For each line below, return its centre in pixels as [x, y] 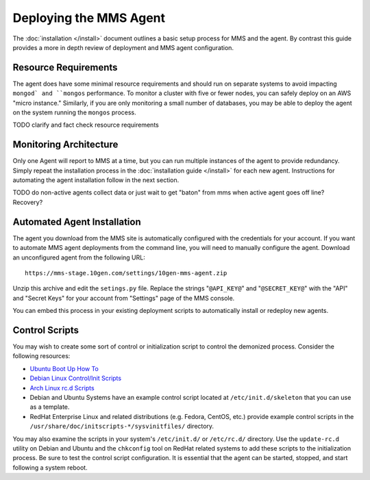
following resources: [41, 356]
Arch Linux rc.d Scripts [62, 388]
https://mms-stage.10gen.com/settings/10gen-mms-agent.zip [126, 273]
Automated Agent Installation [77, 222]
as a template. [50, 407]
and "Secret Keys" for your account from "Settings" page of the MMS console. [124, 298]
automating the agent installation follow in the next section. [96, 180]
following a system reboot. [50, 467]
